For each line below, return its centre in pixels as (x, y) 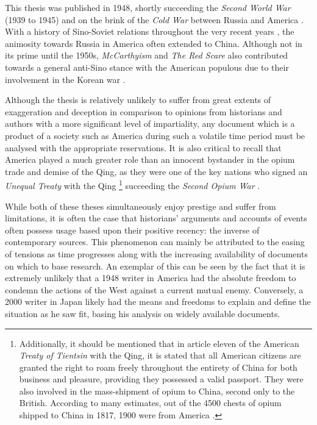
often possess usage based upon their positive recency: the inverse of (132, 230)
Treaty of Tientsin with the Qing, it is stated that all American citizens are (160, 355)
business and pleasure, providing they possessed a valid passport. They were (161, 379)
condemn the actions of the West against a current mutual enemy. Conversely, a (154, 289)
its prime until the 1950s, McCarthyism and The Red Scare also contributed (147, 55)
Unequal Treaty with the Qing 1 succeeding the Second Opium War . (133, 184)
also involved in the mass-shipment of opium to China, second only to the (157, 391)
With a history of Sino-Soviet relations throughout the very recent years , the (150, 31)
